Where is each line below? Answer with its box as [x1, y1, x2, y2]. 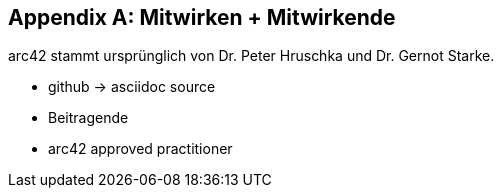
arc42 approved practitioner [48, 140, 233, 158]
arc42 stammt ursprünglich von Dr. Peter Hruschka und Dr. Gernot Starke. [8, 47, 495, 65]
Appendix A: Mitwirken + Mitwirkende [8, 5, 396, 30]
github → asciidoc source [48, 78, 216, 96]
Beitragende [48, 109, 129, 127]
